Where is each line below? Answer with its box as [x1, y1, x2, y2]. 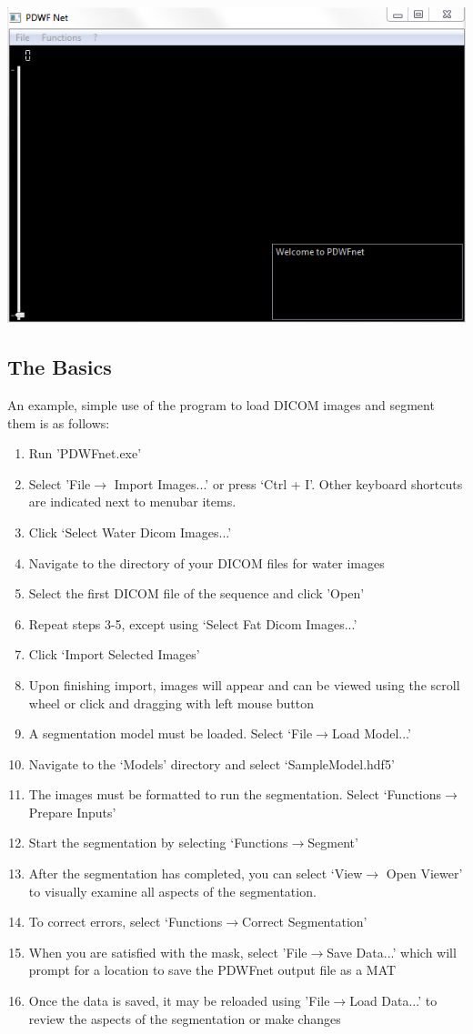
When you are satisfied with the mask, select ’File [28, 942, 307, 961]
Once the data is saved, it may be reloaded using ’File [28, 991, 330, 1010]
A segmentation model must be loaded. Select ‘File [28, 724, 313, 743]
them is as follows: [7, 413, 110, 432]
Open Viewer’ [386, 864, 463, 883]
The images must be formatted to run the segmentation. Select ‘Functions [28, 785, 442, 804]
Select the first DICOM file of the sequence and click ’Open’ [28, 584, 365, 603]
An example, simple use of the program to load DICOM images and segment [7, 395, 435, 414]
